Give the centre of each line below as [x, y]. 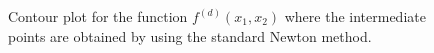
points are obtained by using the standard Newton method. [190, 35]
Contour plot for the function [98, 16]
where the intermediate [355, 16]
